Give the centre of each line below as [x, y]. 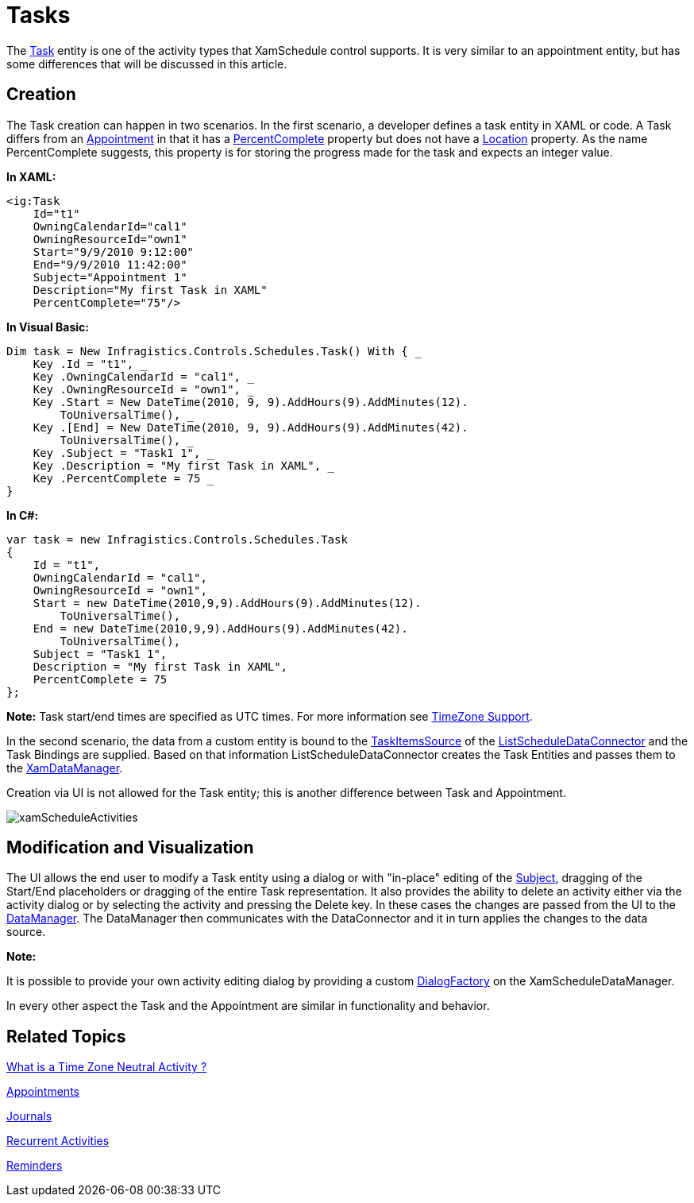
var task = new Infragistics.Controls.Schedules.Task [177, 539]
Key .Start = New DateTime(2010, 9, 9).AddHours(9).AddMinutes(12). [251, 402]
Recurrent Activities [58, 1141]
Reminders [35, 1166]
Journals [29, 1116]
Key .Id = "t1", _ [90, 364]
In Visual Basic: [48, 327]
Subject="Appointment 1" [110, 277]
